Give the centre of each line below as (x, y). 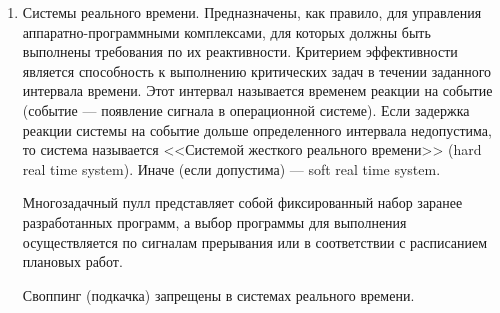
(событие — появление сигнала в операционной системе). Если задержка (246, 109)
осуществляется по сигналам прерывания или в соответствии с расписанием (255, 241)
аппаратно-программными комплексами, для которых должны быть (226, 31)
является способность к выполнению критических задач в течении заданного (257, 70)
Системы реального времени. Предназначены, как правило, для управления (252, 12)
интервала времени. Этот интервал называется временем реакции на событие (257, 90)
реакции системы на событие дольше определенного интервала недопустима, (257, 129)
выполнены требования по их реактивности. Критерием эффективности (240, 51)
